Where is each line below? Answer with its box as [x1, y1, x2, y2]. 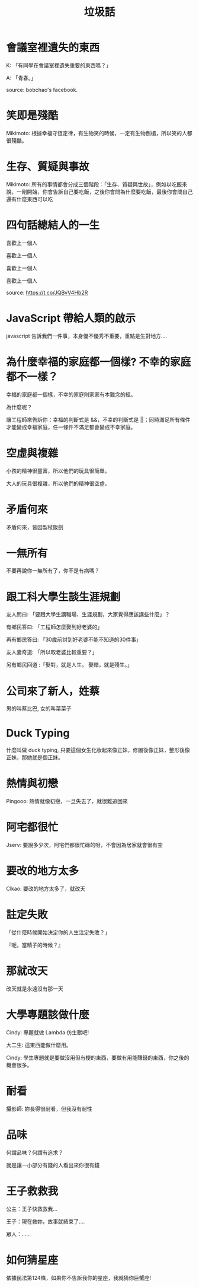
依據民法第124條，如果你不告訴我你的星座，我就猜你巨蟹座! [6, 1274, 152, 1281]
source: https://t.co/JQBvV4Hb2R [6, 289, 88, 296]
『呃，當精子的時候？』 [6, 941, 63, 948]
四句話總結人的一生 [6, 219, 100, 232]
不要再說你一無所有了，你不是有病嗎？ [6, 567, 99, 574]
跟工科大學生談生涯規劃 [6, 590, 121, 604]
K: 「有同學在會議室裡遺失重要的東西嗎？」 [6, 62, 111, 69]
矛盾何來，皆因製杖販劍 [6, 523, 63, 531]
